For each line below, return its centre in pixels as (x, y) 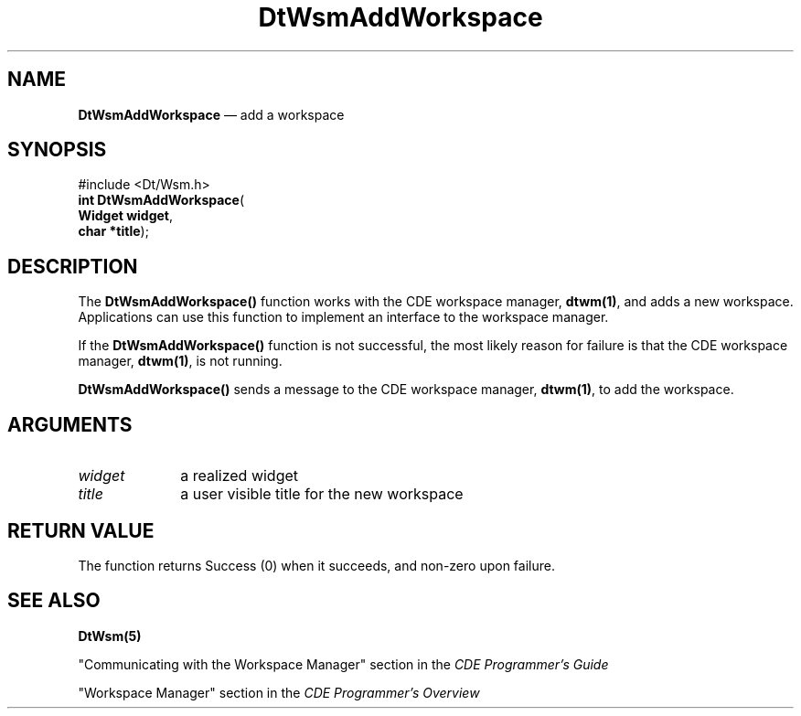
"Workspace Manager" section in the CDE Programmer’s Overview (279, 692)
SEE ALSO (54, 601)
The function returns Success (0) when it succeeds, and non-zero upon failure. (316, 565)
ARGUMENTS (70, 424)
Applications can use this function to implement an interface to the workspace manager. (343, 317)
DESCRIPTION (73, 266)
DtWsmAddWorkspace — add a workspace (211, 114)
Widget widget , (126, 216)
